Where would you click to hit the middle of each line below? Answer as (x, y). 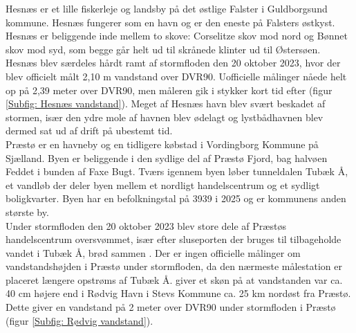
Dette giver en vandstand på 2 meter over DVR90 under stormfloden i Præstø (171, 307)
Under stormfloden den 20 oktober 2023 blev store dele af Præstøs (146, 225)
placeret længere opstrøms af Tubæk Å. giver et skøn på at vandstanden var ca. (174, 279)
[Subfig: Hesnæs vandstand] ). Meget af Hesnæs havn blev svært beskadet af (166, 103)
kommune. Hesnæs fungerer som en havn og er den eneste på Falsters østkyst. (170, 22)
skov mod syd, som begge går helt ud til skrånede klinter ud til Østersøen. (163, 49)
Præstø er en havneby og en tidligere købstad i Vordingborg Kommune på (162, 144)
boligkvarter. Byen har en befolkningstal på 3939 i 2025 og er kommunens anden (176, 198)
